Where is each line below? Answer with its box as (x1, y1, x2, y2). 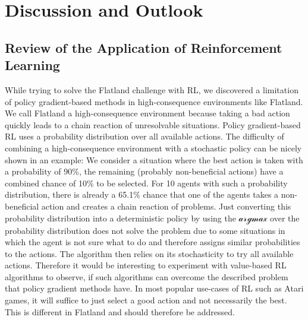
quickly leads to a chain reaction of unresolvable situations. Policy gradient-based (5, 118, 301, 131)
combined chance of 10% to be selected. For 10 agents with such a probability (5, 176, 288, 189)
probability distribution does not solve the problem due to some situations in (5, 224, 285, 236)
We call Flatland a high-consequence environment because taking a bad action (5, 107, 290, 119)
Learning (5, 56, 60, 74)
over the (270, 211, 300, 224)
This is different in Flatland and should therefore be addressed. (5, 305, 235, 318)
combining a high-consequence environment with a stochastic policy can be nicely (5, 141, 302, 154)
